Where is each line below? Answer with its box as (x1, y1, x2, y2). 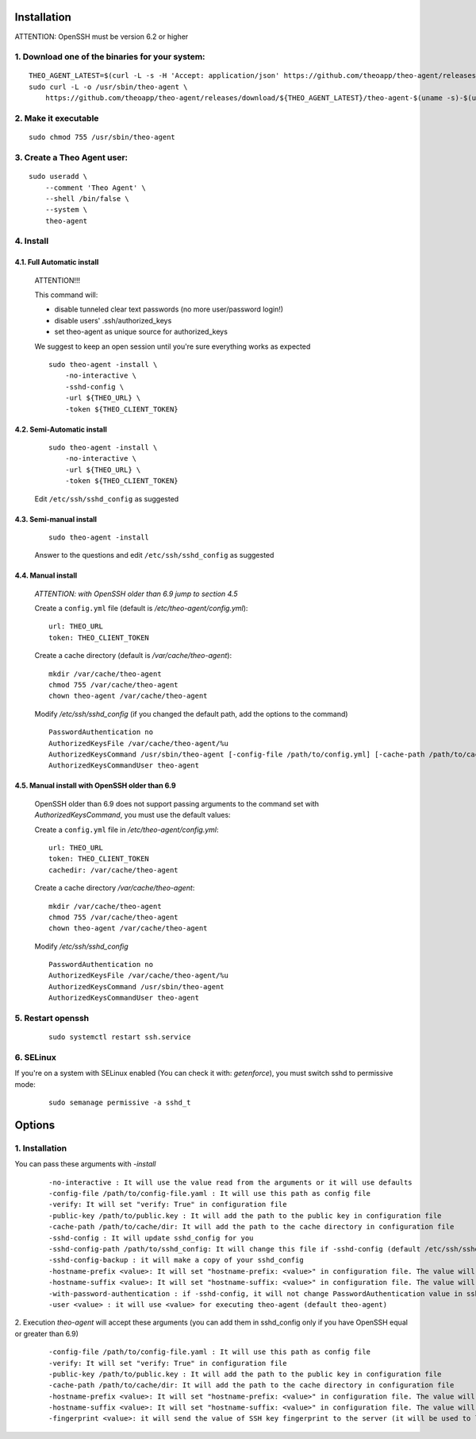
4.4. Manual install (14, 571, 78, 580)
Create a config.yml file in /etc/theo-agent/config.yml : (34, 825, 219, 834)
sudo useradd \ (29, 172, 88, 181)
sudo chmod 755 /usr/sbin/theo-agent (29, 133, 176, 142)
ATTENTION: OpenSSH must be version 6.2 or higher (14, 32, 189, 41)
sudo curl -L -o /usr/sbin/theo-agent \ (29, 82, 188, 91)
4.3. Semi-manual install (14, 514, 98, 524)
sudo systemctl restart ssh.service (48, 1033, 191, 1042)
